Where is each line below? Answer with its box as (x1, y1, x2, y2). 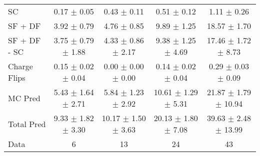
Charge (8, 60, 33, 72)
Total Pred (8, 118, 46, 130)
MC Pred (8, 92, 40, 104)
